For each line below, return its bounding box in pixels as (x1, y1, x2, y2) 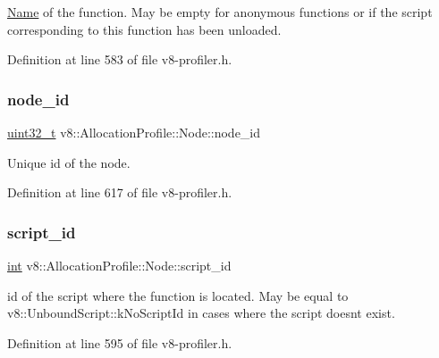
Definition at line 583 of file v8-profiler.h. (7, 50, 232, 69)
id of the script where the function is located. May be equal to (7, 286, 349, 304)
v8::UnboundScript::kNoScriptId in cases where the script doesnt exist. (7, 304, 395, 322)
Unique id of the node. (7, 153, 131, 171)
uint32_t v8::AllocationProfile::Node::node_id (7, 123, 261, 141)
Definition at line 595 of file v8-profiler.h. (7, 333, 232, 352)
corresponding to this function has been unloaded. (7, 20, 282, 38)
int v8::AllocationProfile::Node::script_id (7, 256, 232, 274)
